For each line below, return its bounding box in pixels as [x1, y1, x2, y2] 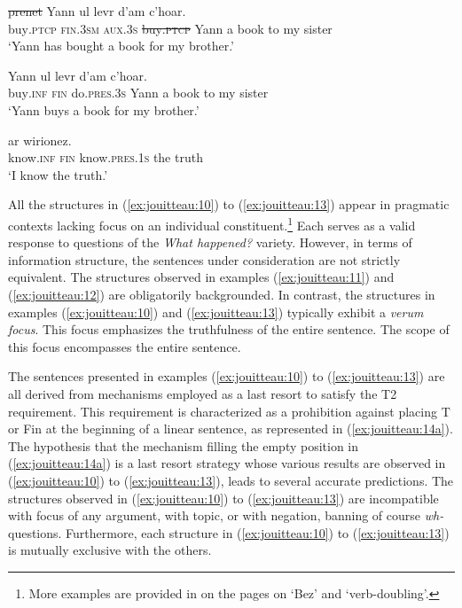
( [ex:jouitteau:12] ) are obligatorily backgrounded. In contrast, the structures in [8, 285, 435, 303]
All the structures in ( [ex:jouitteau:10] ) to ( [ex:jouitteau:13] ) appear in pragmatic [8, 195, 450, 214]
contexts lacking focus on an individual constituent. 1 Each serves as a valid [8, 213, 416, 234]
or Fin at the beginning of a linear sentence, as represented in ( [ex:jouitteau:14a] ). [8, 419, 453, 438]
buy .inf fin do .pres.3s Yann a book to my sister [8, 83, 269, 102]
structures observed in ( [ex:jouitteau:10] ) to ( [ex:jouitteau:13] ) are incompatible [8, 488, 439, 507]
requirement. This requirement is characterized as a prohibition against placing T [8, 401, 450, 420]
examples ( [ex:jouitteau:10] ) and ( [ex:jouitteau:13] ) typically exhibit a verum [8, 302, 424, 321]
